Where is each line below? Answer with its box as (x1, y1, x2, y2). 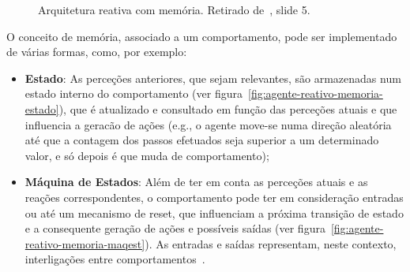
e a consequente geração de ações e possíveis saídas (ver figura (24, 220, 325, 237)
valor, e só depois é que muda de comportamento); (24, 147, 269, 163)
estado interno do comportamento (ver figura (24, 85, 243, 102)
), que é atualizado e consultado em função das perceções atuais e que (58, 100, 397, 117)
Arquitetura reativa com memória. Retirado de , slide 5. (38, 2, 310, 17)
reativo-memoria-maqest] (24, 235, 145, 252)
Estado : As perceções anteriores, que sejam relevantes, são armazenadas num (24, 69, 401, 86)
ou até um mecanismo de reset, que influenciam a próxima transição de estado (24, 204, 404, 221)
